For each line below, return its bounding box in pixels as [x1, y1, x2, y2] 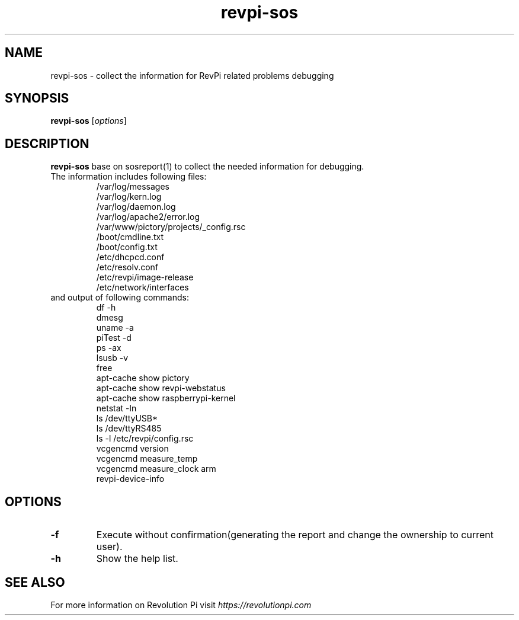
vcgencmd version [96, 443, 169, 454]
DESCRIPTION [5, 136, 89, 151]
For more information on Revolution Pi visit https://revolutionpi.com [50, 599, 312, 610]
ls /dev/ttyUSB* [96, 413, 158, 424]
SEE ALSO [5, 574, 65, 590]
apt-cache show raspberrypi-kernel [96, 393, 236, 404]
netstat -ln [96, 403, 137, 414]
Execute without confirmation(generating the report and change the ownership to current [96, 529, 494, 541]
